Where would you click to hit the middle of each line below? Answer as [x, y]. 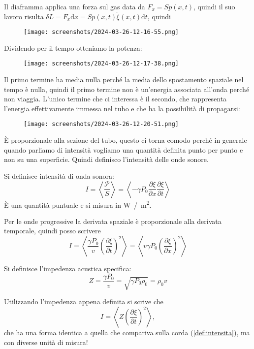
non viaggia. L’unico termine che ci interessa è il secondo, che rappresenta [115, 99]
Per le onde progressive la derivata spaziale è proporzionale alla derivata [113, 221]
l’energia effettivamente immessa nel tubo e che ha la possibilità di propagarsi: [122, 108]
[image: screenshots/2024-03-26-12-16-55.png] [101, 32]
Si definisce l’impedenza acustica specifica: [68, 268]
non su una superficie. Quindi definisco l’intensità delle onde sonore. [106, 159]
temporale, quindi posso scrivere [52, 231]
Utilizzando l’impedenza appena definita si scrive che [84, 301]
